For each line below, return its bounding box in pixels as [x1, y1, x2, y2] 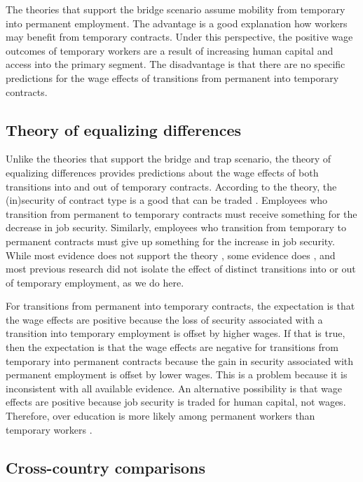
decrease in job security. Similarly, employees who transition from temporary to [6, 220, 346, 235]
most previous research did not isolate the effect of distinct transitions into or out [6, 261, 356, 276]
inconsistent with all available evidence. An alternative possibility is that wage [6, 380, 342, 395]
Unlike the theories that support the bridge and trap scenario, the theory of [6, 151, 331, 166]
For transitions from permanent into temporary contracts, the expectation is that [6, 298, 355, 313]
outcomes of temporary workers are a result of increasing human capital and [6, 43, 334, 57]
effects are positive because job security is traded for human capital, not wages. [6, 394, 346, 409]
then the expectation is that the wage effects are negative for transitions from [6, 340, 338, 354]
